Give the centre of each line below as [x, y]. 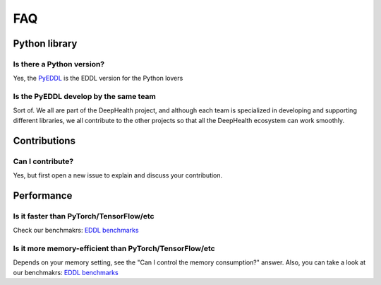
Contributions [44, 140]
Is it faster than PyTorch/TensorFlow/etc [84, 216]
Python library [45, 43]
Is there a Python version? [59, 64]
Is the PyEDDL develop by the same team [85, 97]
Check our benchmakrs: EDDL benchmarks [76, 231]
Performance [43, 196]
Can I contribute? [43, 161]
